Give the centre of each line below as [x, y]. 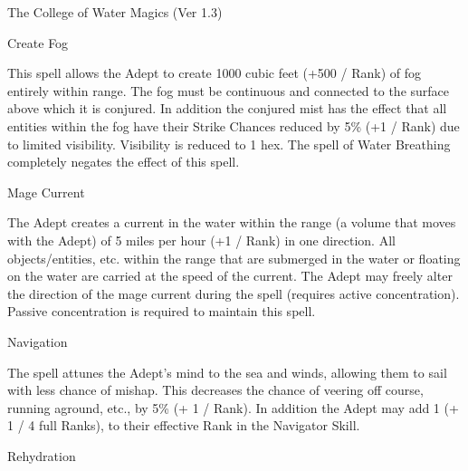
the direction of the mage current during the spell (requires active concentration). [234, 293]
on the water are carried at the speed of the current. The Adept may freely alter [230, 276]
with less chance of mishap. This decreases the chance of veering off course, [215, 390]
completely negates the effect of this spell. [124, 162]
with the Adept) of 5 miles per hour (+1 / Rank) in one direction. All [201, 240]
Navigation [38, 341]
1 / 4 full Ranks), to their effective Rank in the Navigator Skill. [184, 425]
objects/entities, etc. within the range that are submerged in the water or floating [234, 258]
